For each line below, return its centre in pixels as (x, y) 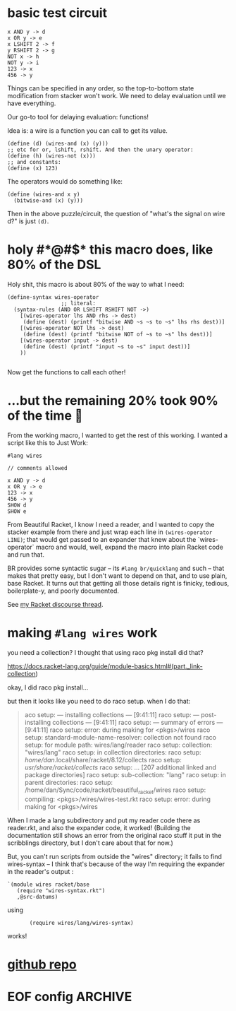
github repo (42, 964)
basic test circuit (57, 13)
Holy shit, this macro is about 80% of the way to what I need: (96, 284)
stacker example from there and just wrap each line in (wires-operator (110, 532)
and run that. (26, 554)
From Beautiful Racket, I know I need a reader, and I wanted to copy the (111, 524)
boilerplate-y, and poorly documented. (63, 591)
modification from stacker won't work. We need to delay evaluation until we (117, 95)
